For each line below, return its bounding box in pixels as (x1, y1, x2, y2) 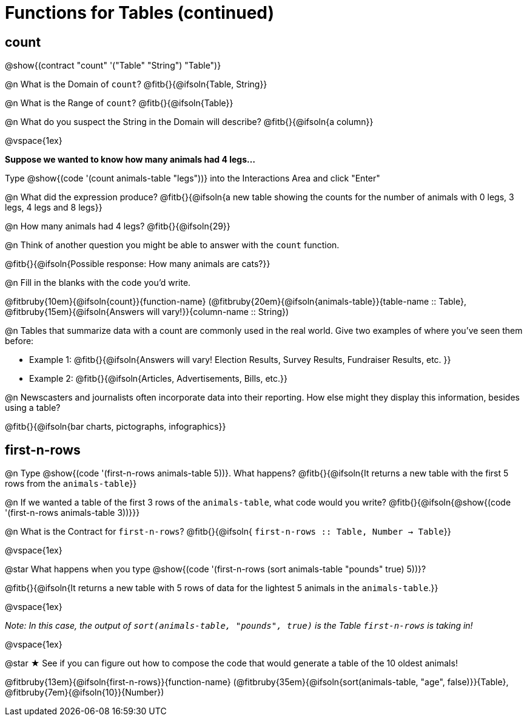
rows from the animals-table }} (5, 478, 137, 489)
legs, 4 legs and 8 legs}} (5, 202, 102, 213)
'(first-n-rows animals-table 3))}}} (5, 507, 140, 518)
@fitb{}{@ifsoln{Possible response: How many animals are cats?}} (5, 259, 270, 269)
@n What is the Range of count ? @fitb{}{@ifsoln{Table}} (5, 98, 233, 109)
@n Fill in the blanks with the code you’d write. (5, 277, 191, 288)
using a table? (5, 402, 61, 413)
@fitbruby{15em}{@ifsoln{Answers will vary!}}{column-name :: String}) (5, 306, 289, 317)
